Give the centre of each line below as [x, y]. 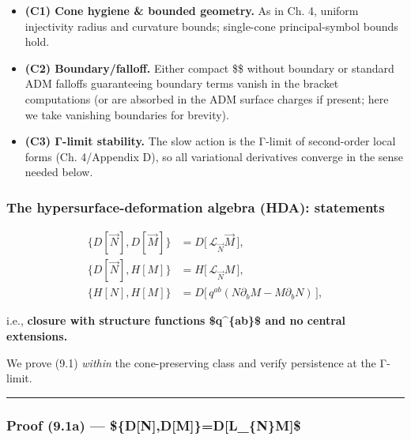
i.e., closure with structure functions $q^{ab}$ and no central [176, 320]
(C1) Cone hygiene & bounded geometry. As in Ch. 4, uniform [192, 10]
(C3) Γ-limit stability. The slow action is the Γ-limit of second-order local [210, 141]
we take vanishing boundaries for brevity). [127, 114]
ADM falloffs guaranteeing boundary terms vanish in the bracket [182, 83]
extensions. [37, 335]
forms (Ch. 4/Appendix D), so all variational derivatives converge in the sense [214, 156]
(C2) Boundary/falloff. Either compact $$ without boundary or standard [209, 68]
